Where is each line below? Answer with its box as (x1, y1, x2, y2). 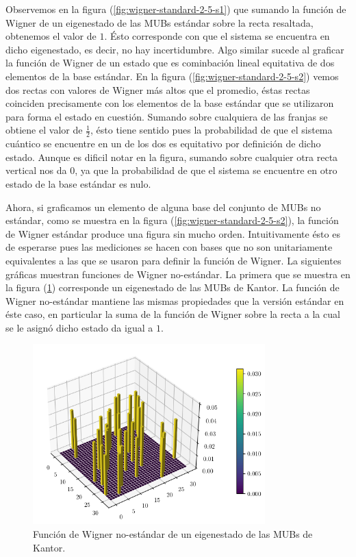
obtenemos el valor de (5, 29, 97, 43)
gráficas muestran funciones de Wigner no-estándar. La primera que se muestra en (5, 267, 351, 281)
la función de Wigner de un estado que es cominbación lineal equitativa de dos (5, 55, 335, 70)
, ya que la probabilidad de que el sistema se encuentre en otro (75, 163, 338, 177)
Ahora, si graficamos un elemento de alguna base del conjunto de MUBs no (5, 199, 321, 214)
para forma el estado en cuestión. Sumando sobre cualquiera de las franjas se (5, 109, 328, 123)
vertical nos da (5, 163, 67, 177)
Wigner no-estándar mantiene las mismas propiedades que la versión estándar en (5, 293, 344, 308)
